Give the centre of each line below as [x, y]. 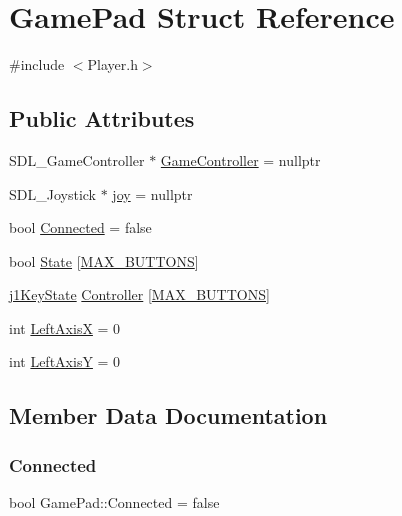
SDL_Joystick [52, 193]
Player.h [112, 64]
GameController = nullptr [240, 159]
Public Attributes [102, 118]
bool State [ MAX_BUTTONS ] [104, 260]
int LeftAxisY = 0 [65, 361]
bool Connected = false [80, 227]
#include [37, 64]
